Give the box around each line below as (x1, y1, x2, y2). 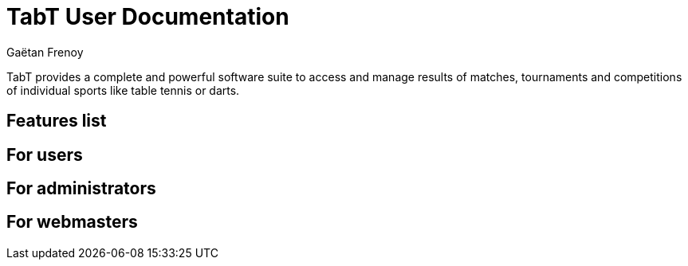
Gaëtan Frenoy (6, 45, 84, 59)
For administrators (6, 178, 156, 199)
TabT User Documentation (6, 3, 289, 30)
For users (6, 144, 83, 165)
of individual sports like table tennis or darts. (6, 83, 240, 97)
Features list (6, 111, 107, 131)
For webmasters (6, 212, 138, 233)
